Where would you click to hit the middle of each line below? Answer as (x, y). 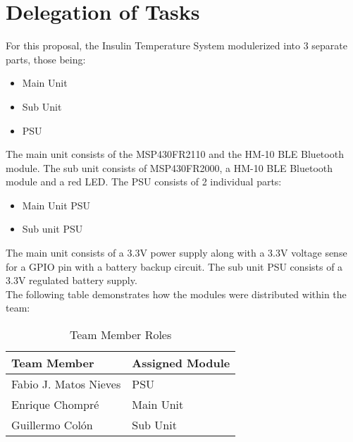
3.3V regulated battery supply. (72, 280)
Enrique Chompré (55, 405)
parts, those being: (46, 59)
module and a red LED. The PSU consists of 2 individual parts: (144, 182)
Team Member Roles (120, 335)
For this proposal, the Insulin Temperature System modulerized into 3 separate (177, 45)
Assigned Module (181, 363)
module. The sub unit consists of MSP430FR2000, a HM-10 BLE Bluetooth (169, 167)
